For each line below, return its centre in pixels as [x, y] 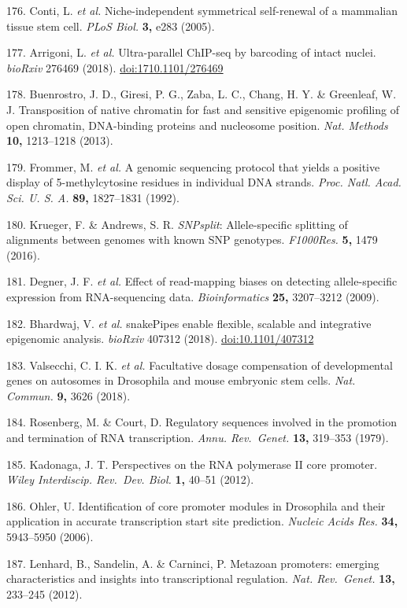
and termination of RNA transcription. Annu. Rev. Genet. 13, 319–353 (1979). [198, 438]
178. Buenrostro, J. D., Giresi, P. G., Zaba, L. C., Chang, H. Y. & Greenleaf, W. [202, 94]
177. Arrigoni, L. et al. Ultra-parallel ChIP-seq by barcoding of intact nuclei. [191, 52]
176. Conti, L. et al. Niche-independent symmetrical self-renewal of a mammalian [202, 10]
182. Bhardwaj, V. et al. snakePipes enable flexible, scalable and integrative [189, 323]
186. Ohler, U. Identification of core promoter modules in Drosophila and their [196, 505]
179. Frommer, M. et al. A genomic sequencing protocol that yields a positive [193, 166]
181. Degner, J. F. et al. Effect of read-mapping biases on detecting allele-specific [202, 281]
